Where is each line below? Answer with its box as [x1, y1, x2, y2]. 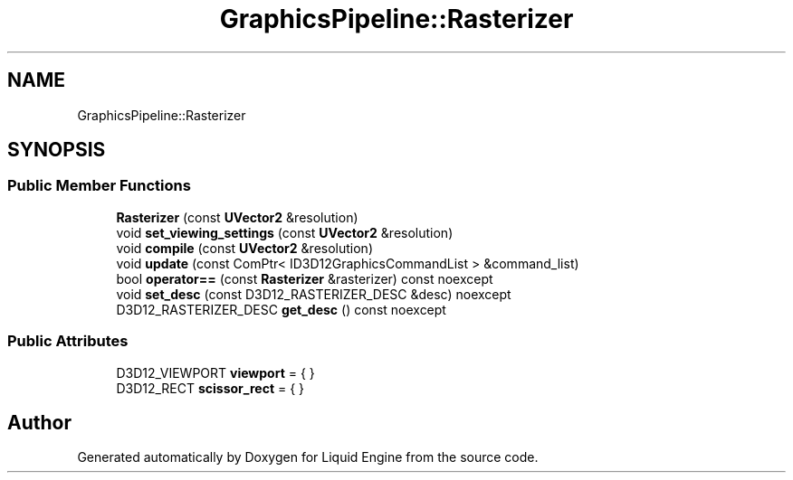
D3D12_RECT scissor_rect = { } [116, 380, 305, 396]
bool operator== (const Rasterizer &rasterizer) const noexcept [116, 270, 493, 287]
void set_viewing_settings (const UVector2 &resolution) [116, 224, 454, 240]
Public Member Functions [7, 176, 191, 195]
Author [7, 410, 72, 434]
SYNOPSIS [7, 138, 106, 162]
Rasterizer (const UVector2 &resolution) [116, 209, 358, 225]
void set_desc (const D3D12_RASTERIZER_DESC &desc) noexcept [116, 286, 511, 302]
